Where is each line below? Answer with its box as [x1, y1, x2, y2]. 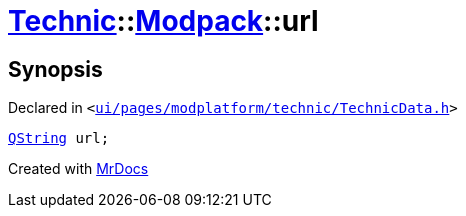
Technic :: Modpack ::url [8, 4, 319, 38]
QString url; [8, 130, 110, 147]
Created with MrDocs [8, 160, 149, 178]
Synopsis [8, 56, 103, 82]
